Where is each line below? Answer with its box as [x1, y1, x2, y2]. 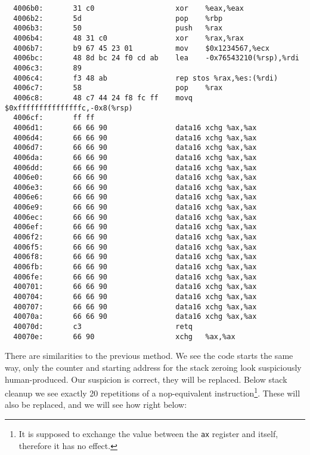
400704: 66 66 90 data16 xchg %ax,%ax [13, 293, 257, 302]
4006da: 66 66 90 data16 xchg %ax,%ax [13, 153, 257, 162]
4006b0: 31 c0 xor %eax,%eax [13, 4, 244, 13]
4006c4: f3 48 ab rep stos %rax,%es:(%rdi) [13, 73, 278, 82]
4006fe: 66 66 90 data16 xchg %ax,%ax [13, 272, 257, 281]
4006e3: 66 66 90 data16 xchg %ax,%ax [13, 183, 257, 192]
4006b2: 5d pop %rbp [13, 14, 223, 23]
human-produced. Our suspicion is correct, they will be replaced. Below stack [5, 373, 287, 385]
